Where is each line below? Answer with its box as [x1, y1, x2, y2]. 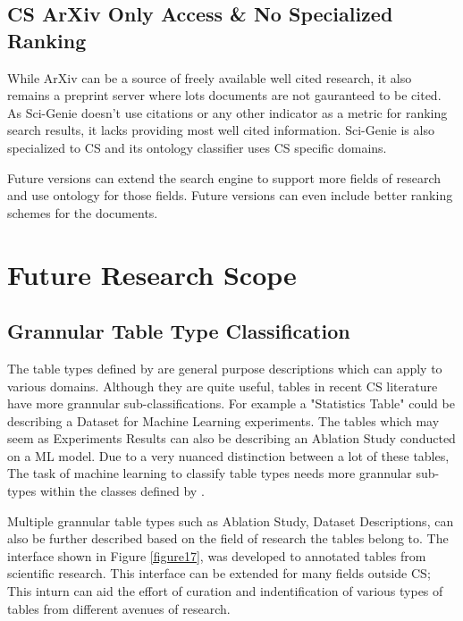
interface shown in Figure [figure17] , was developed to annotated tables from [7, 546, 426, 565]
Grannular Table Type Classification [7, 317, 350, 345]
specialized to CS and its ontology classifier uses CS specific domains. [7, 138, 387, 156]
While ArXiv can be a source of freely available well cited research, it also [7, 68, 412, 87]
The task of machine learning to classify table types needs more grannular [7, 464, 412, 483]
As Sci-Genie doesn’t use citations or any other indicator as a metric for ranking [7, 103, 448, 122]
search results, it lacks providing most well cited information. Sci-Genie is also [7, 121, 434, 139]
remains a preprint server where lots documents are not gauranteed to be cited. [7, 86, 442, 105]
